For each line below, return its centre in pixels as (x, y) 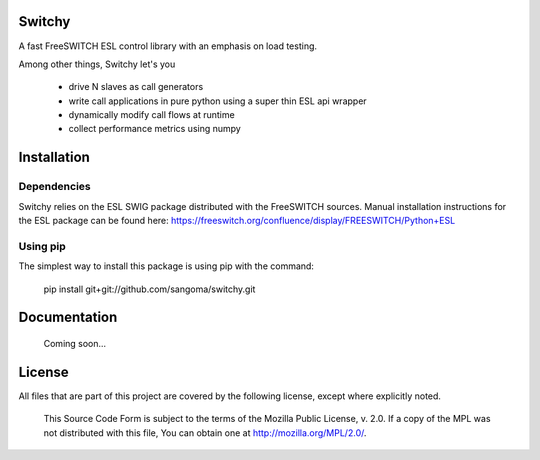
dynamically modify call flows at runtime (151, 115)
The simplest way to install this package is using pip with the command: (166, 266)
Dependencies (55, 187)
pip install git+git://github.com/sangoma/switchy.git (149, 289)
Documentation (68, 317)
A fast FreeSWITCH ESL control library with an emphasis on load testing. (168, 46)
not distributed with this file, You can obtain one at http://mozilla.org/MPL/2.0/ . (205, 432)
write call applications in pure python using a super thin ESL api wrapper (217, 101)
